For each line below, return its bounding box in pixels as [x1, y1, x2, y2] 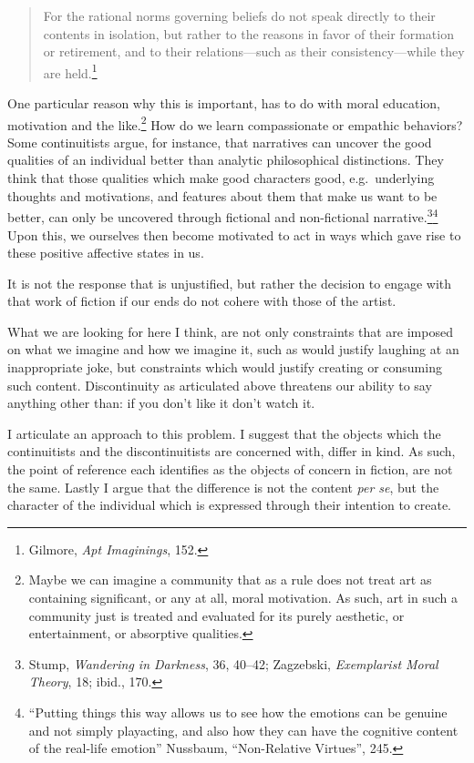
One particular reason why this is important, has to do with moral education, [7, 94, 440, 113]
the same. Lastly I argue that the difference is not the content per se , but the [7, 477, 439, 496]
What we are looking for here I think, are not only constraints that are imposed [7, 321, 453, 341]
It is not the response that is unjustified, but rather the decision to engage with [7, 273, 452, 292]
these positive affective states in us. [7, 243, 204, 262]
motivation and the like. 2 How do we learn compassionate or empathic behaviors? [7, 112, 463, 134]
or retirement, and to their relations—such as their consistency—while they [43, 42, 465, 61]
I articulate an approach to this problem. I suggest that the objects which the [7, 423, 441, 443]
